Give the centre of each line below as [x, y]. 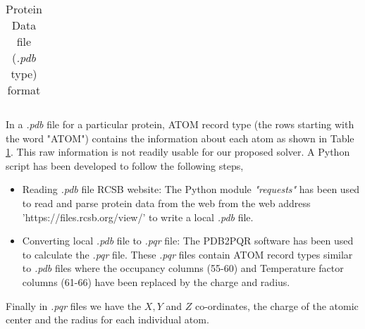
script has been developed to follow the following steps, [125, 165]
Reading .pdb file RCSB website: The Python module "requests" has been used [191, 189]
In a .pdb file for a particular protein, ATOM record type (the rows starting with [180, 124]
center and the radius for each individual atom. [107, 319]
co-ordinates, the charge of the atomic [277, 305]
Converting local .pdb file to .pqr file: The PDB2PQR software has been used [188, 241]
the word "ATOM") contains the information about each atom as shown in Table [180, 138]
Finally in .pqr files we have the [74, 305]
